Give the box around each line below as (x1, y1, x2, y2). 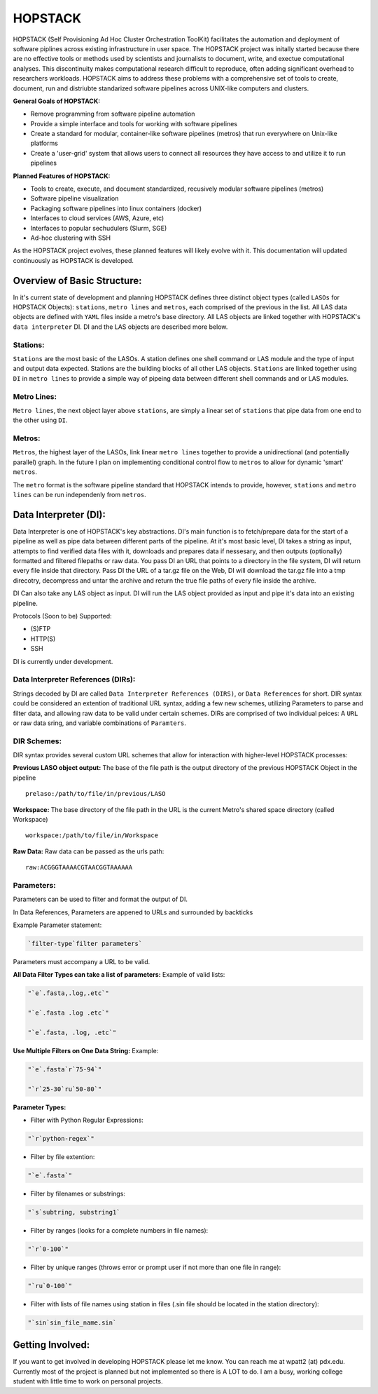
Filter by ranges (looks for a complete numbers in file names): (30, 1226, 209, 1235)
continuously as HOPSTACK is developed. (13, 256, 134, 264)
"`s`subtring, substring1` (27, 1208, 120, 1217)
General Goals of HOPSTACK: (13, 97, 101, 105)
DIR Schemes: (13, 736, 62, 746)
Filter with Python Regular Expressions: (30, 1116, 143, 1125)
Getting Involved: (13, 1339, 90, 1351)
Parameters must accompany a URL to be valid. (13, 958, 150, 966)
